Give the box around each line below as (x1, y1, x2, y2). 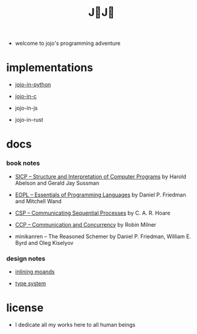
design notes (6, 254, 46, 262)
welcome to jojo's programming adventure (15, 39, 121, 47)
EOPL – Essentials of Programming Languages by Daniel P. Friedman (15, 191, 186, 198)
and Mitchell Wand (15, 197, 62, 205)
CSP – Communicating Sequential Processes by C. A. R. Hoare (15, 209, 170, 216)
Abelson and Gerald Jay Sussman (15, 179, 100, 187)
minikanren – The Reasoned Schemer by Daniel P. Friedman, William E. (15, 233, 192, 240)
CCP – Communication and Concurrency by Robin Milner (15, 221, 157, 228)
